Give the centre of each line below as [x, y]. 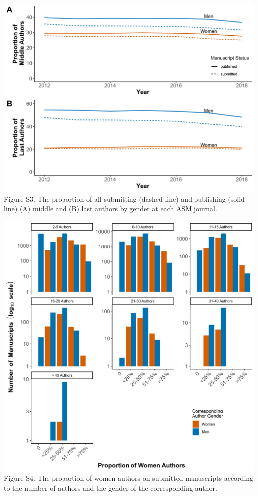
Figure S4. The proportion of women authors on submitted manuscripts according [129, 478]
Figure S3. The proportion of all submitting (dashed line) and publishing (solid [124, 199]
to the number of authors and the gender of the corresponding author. [111, 487]
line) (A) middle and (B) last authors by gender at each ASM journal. [111, 208]
